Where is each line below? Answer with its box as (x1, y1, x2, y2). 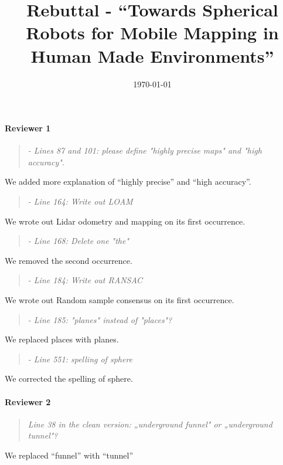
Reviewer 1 (5, 122, 51, 134)
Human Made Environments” (30, 43, 274, 67)
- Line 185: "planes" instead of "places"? (28, 313, 172, 325)
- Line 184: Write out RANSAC (28, 274, 143, 286)
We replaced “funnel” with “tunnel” (5, 449, 134, 461)
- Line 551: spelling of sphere (28, 352, 133, 365)
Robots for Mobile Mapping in (26, 21, 279, 45)
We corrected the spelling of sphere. (5, 372, 133, 385)
